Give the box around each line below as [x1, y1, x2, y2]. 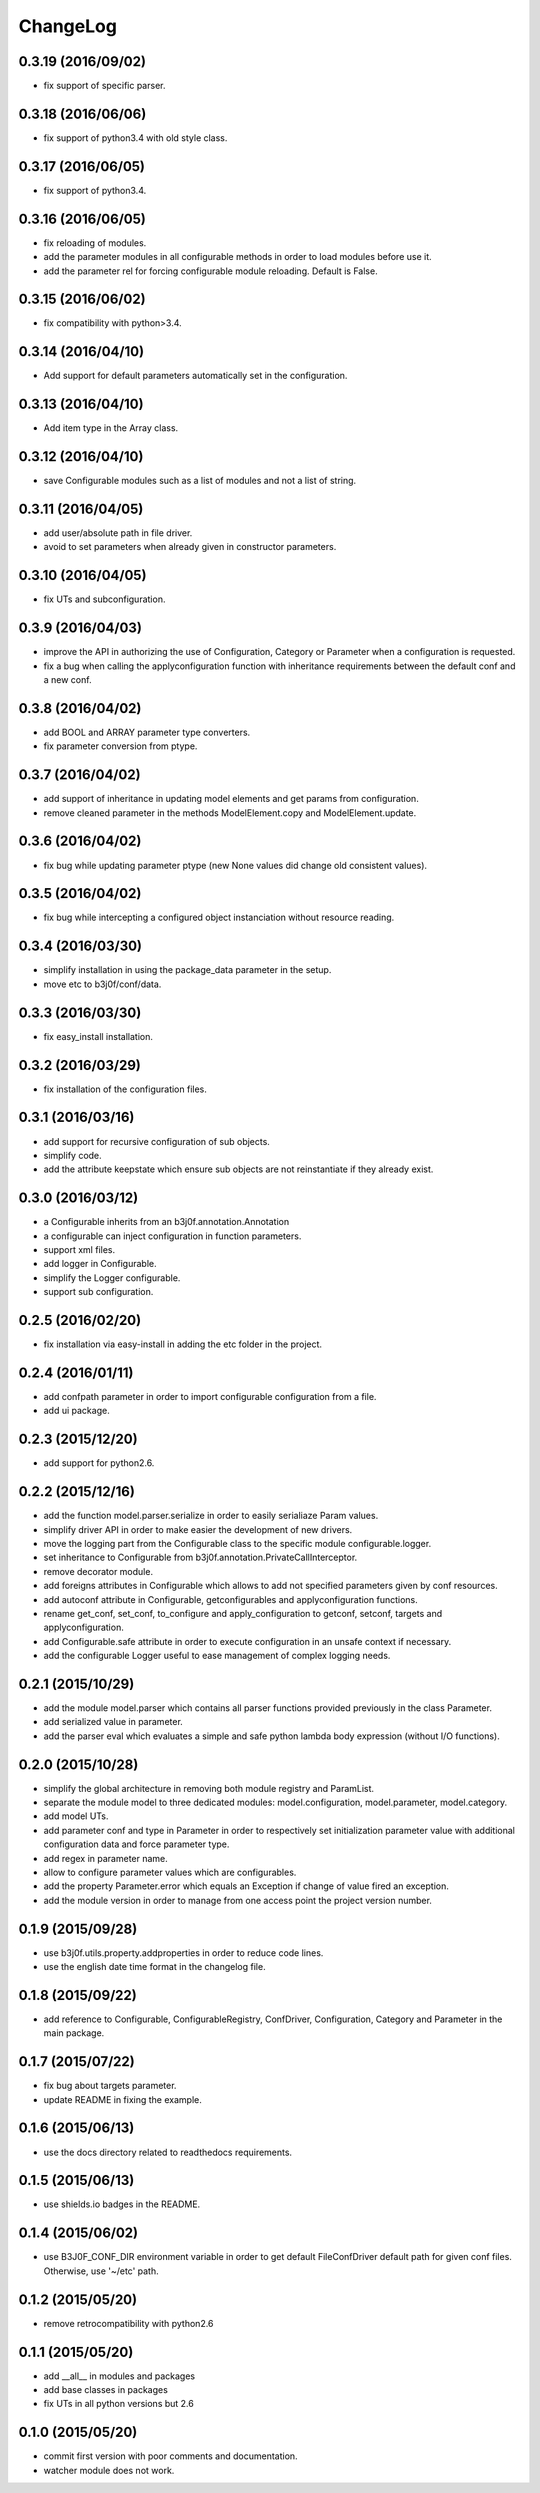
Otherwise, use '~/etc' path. [43, 2265, 159, 2277]
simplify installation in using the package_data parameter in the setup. [43, 964, 332, 976]
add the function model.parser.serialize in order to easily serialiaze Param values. [43, 1510, 379, 1522]
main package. [43, 2027, 105, 2039]
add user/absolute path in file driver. [43, 527, 193, 539]
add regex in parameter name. [43, 1852, 169, 1864]
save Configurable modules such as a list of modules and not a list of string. [43, 475, 357, 487]
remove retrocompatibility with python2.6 [43, 2317, 214, 2329]
